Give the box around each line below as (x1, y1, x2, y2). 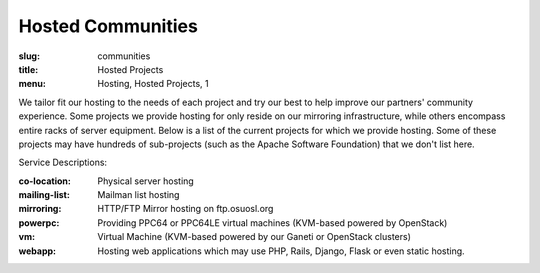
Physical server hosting (97, 175, 194, 187)
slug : (18, 50, 40, 62)
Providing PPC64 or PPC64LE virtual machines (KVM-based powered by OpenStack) (97, 216, 448, 229)
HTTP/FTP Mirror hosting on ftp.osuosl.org (97, 203, 274, 215)
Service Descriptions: (18, 156, 108, 169)
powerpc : (18, 216, 60, 229)
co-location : (18, 175, 72, 187)
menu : (18, 78, 47, 90)
